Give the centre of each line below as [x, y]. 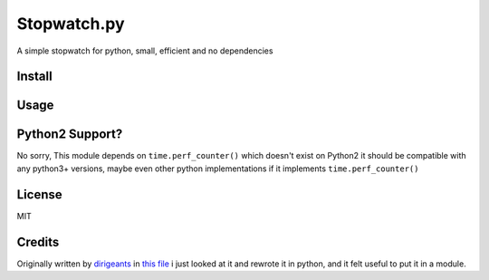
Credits [38, 241]
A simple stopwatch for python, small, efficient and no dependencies [145, 51]
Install [35, 77]
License [39, 194]
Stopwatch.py [71, 24]
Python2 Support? [70, 135]
